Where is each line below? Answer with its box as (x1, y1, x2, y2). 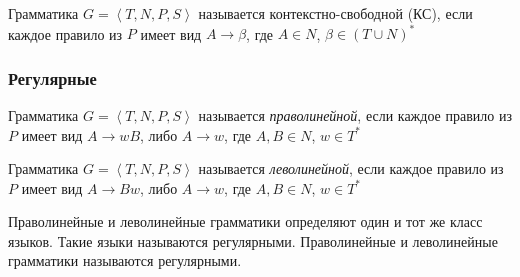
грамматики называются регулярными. (8, 250, 242, 271)
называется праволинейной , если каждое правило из (198, 104, 512, 125)
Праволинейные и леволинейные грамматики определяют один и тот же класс (8, 211, 483, 232)
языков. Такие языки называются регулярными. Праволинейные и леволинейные (8, 230, 498, 251)
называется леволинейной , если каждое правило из (198, 158, 504, 179)
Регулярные (8, 65, 97, 90)
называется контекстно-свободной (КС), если (198, 3, 473, 23)
